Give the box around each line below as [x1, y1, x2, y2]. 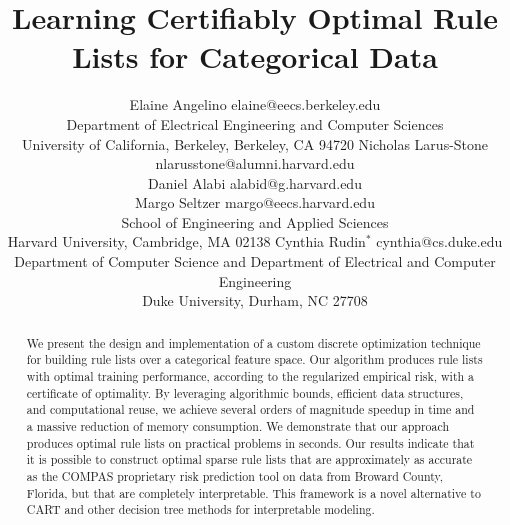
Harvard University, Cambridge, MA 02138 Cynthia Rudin [7, 231, 366, 252]
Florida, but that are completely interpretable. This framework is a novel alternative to [26, 484, 481, 501]
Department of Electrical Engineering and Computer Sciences [66, 113, 444, 134]
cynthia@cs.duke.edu [376, 231, 503, 252]
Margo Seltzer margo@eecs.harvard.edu [135, 192, 375, 213]
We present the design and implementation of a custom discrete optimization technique [26, 334, 481, 351]
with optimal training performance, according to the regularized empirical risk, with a [26, 367, 475, 384]
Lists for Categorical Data [72, 36, 438, 77]
